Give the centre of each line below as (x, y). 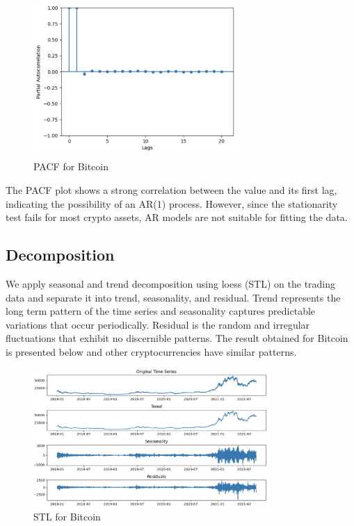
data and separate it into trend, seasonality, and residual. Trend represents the (173, 297)
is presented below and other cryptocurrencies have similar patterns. (151, 351)
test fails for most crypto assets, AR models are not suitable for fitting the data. (177, 217)
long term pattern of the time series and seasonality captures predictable (161, 311)
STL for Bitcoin (67, 517)
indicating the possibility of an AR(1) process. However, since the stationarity (172, 203)
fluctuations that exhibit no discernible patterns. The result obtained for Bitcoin (177, 338)
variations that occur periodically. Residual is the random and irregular (158, 324)
